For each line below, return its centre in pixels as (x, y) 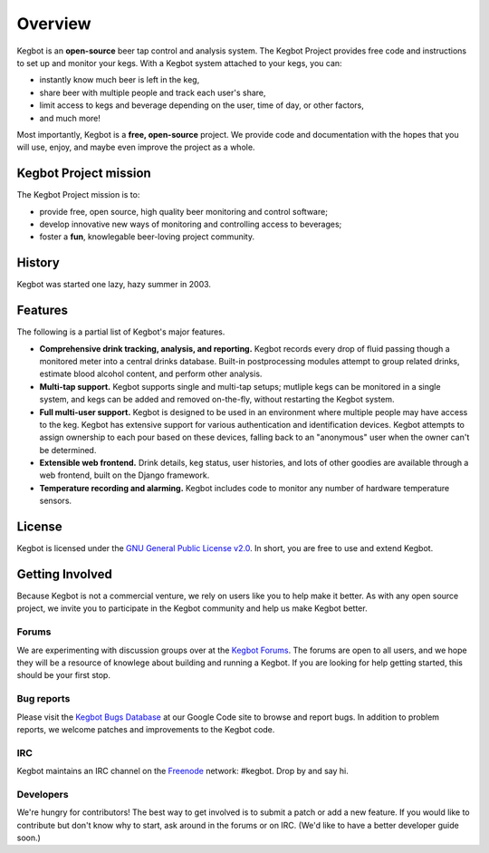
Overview (54, 24)
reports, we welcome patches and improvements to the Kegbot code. (146, 729)
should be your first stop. (63, 675)
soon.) (29, 838)
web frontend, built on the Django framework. (125, 475)
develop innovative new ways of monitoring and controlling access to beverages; (191, 224)
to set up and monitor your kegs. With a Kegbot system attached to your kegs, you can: (180, 63)
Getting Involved (64, 574)
